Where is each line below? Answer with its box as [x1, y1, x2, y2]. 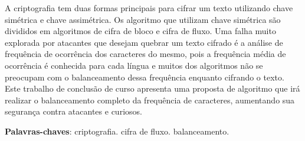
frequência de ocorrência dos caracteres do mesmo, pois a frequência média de [5, 48, 286, 60]
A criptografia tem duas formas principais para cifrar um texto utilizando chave [5, 2, 293, 14]
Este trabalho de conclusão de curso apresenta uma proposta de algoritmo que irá [5, 82, 300, 95]
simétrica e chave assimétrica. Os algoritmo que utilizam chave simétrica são [5, 13, 281, 25]
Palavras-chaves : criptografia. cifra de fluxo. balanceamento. [5, 125, 229, 137]
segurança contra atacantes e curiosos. [5, 105, 142, 117]
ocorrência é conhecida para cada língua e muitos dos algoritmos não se [5, 59, 263, 71]
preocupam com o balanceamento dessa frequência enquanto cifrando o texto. [5, 70, 284, 83]
